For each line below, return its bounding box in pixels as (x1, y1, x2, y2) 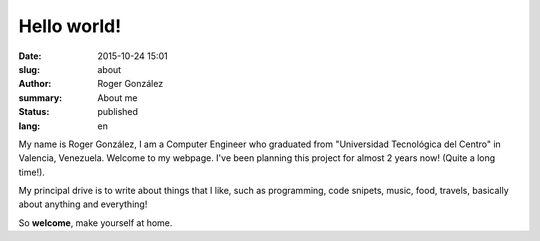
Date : (18, 50, 42, 62)
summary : (18, 91, 63, 104)
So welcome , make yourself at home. (18, 216, 173, 229)
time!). (18, 166, 45, 178)
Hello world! (18, 15, 122, 37)
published (97, 106, 139, 118)
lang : (18, 120, 41, 132)
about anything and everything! (18, 198, 148, 210)
